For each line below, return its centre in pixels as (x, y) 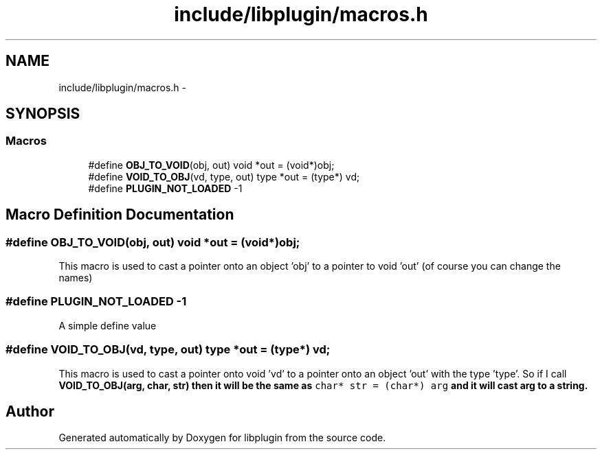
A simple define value (108, 325)
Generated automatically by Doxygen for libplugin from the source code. (222, 438)
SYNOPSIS (43, 114)
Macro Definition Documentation (120, 215)
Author (30, 411)
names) (76, 278)
